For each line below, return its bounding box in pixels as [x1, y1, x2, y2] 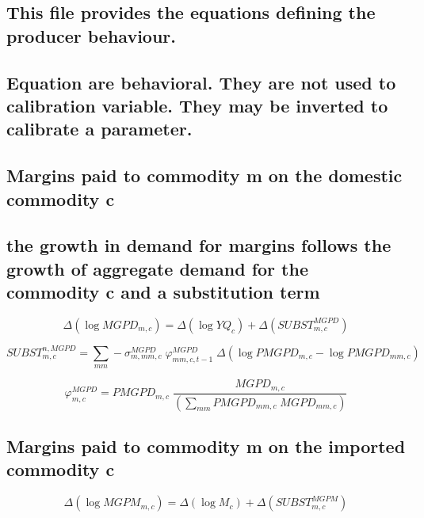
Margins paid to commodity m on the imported [6, 434, 406, 458]
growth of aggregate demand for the [6, 256, 308, 280]
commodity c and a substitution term [6, 280, 320, 304]
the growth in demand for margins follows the [6, 233, 392, 257]
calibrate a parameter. [6, 116, 193, 141]
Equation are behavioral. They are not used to [6, 70, 396, 94]
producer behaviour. [6, 23, 176, 48]
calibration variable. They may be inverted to [6, 93, 388, 117]
